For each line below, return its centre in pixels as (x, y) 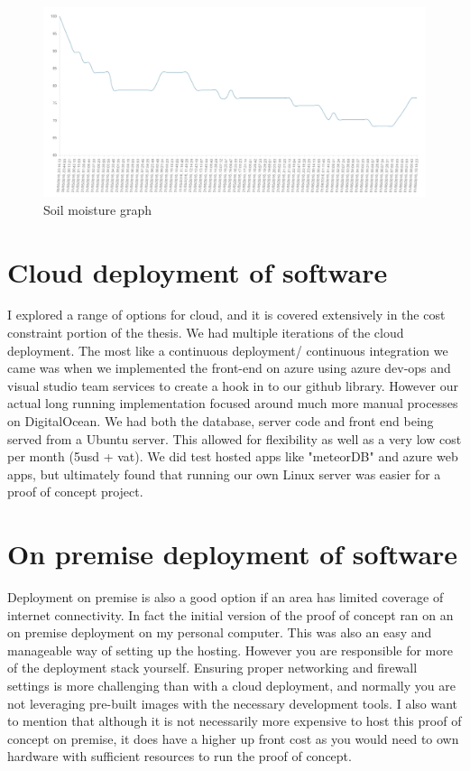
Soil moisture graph (97, 209)
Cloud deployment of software (198, 271)
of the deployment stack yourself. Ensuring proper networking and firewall (212, 668)
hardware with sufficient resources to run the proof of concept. (180, 756)
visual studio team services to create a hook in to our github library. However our (233, 385)
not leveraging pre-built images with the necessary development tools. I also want (233, 703)
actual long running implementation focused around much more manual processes (233, 403)
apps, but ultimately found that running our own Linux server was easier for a (224, 474)
